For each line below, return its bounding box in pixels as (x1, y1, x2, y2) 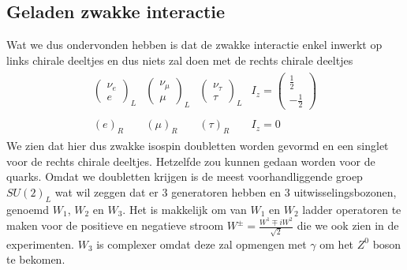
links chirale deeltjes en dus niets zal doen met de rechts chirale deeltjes (6, 51, 353, 68)
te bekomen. (6, 251, 65, 268)
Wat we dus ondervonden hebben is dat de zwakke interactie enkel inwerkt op (6, 36, 383, 53)
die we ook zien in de (297, 217, 399, 234)
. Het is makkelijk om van (122, 201, 247, 217)
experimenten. (6, 235, 74, 252)
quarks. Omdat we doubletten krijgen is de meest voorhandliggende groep (6, 168, 363, 185)
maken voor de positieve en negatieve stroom (6, 217, 224, 234)
